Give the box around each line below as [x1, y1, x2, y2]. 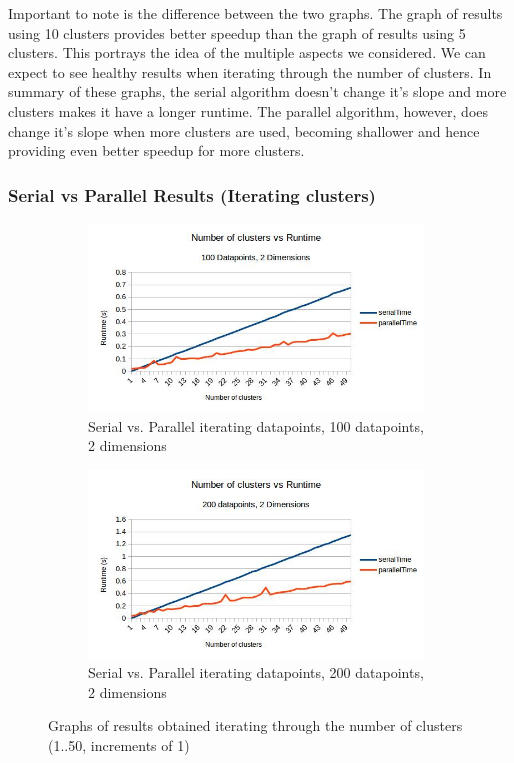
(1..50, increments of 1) [48, 735, 190, 756]
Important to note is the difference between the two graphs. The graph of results [8, 3, 503, 23]
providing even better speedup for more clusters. [8, 140, 305, 161]
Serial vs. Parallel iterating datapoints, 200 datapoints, [88, 662, 424, 683]
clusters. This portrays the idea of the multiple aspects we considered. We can [8, 42, 486, 63]
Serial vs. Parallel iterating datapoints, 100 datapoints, [88, 415, 424, 436]
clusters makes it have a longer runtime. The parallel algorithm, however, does [8, 100, 489, 121]
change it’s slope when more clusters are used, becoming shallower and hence [8, 120, 480, 141]
